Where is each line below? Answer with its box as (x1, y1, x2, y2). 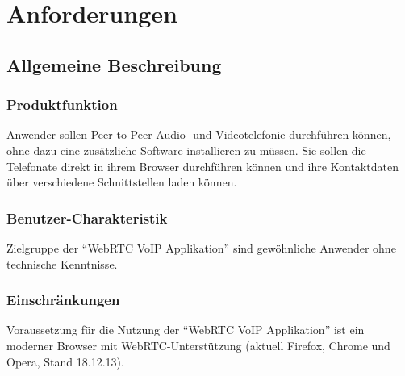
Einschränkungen (6, 290, 120, 310)
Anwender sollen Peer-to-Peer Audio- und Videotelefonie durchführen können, (6, 126, 391, 143)
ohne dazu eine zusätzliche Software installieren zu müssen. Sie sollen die (6, 141, 366, 158)
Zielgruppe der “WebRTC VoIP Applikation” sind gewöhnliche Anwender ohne (6, 239, 396, 256)
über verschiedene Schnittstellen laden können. (6, 173, 237, 190)
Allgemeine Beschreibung (6, 52, 222, 77)
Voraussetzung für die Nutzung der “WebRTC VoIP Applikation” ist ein (6, 321, 365, 338)
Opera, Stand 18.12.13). (6, 353, 124, 370)
